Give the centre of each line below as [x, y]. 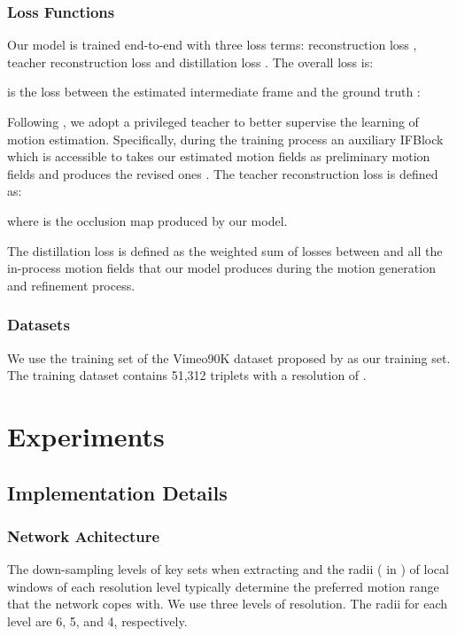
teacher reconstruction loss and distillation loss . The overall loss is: [190, 62]
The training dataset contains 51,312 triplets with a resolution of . [187, 375]
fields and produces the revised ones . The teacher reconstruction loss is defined [223, 173]
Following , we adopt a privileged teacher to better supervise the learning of [213, 121]
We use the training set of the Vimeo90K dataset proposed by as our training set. [229, 357]
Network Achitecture [84, 535]
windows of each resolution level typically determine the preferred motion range [223, 586]
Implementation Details [117, 492]
